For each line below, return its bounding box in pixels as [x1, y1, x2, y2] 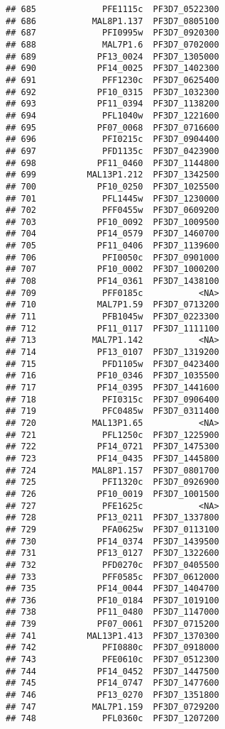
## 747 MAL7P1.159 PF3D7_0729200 [6, 701, 219, 712]
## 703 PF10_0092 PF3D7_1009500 [6, 216, 219, 227]
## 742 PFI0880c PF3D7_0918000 [6, 642, 219, 653]
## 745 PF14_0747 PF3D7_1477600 [6, 678, 219, 689]
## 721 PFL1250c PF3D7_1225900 [6, 429, 219, 440]
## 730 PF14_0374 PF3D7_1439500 [6, 536, 219, 547]
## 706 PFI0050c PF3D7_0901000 [6, 252, 219, 263]
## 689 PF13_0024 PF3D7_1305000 [6, 51, 219, 62]
